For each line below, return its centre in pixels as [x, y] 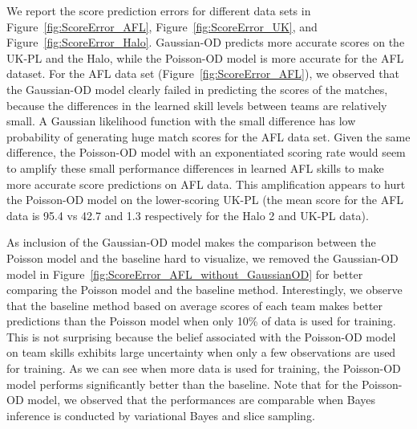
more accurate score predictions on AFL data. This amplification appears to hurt [206, 184]
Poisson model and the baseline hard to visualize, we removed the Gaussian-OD [202, 257]
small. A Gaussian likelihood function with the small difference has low [181, 121]
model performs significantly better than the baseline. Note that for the [182, 384]
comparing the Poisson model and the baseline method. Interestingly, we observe [204, 290]
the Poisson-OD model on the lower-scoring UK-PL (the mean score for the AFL [205, 200]
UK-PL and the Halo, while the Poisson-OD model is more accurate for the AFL [205, 57]
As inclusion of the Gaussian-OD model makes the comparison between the [191, 242]
